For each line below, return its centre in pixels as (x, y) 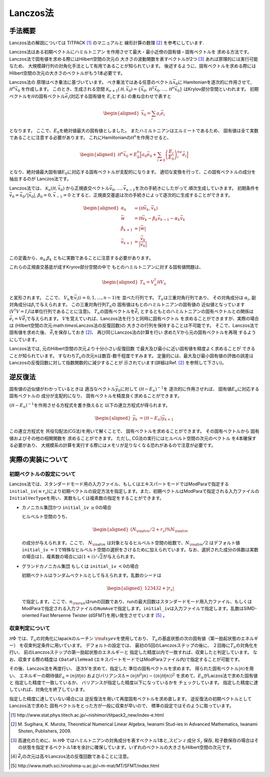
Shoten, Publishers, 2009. (45, 731)
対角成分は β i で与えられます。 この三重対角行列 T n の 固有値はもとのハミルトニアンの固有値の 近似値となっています (127, 305)
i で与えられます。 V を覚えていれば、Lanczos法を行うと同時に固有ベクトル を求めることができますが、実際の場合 (142, 319)
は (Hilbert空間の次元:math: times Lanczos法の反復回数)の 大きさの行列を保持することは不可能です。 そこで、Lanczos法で (134, 326)
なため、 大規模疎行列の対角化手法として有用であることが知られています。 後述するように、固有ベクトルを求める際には (133, 66)
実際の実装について (39, 460)
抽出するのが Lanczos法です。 (40, 179)
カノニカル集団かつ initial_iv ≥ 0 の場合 (67, 507)
